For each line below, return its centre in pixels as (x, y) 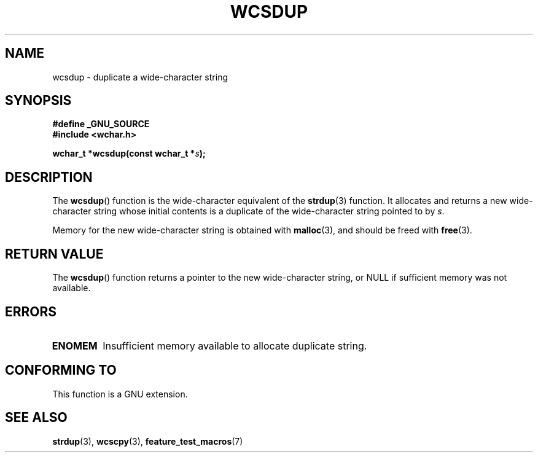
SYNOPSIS (38, 101)
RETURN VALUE (54, 254)
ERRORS (31, 311)
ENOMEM (75, 346)
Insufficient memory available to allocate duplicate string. (235, 346)
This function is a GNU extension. (120, 394)
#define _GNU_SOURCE (101, 124)
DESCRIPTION (49, 177)
